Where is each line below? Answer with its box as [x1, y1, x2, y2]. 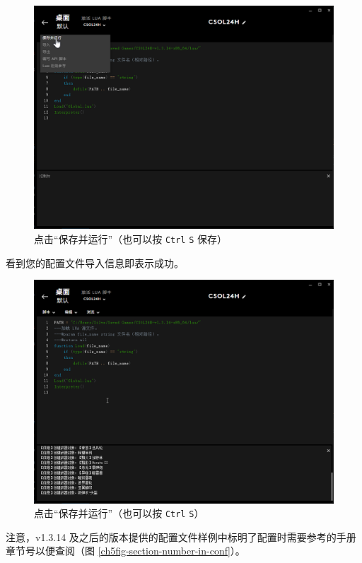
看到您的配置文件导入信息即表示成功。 [6, 255, 184, 270]
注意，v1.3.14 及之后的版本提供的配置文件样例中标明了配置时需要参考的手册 [6, 529, 356, 544]
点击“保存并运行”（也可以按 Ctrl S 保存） [34, 231, 228, 246]
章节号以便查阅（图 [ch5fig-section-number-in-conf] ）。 [6, 543, 245, 558]
